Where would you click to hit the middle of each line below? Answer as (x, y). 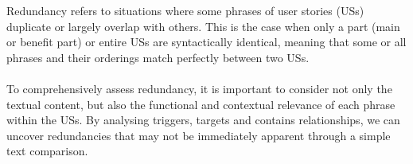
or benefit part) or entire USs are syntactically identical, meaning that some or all (206, 42)
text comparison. (47, 151)
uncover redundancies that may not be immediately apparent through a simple (199, 135)
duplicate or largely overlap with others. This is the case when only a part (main (203, 26)
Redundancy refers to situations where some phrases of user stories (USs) (185, 10)
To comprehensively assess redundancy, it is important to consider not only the (199, 88)
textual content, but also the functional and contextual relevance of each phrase (201, 104)
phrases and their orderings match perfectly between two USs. (158, 57)
